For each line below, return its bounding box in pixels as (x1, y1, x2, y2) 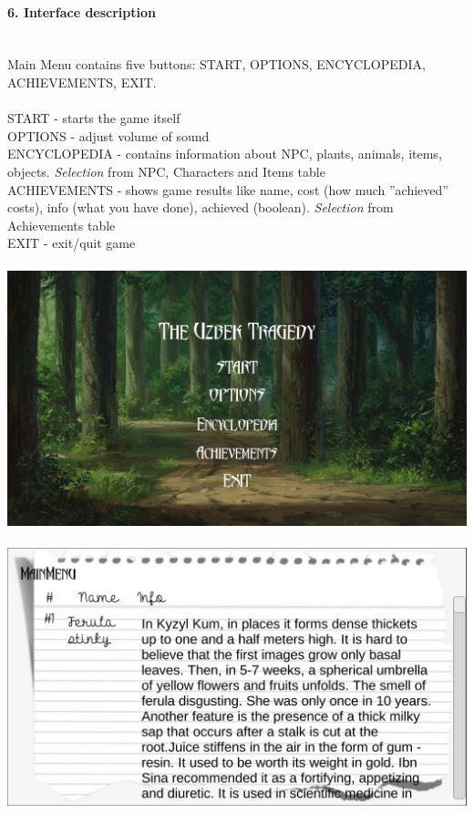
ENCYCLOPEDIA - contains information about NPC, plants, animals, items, (7, 144, 442, 163)
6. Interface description (7, 2, 156, 21)
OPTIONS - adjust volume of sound (7, 126, 210, 145)
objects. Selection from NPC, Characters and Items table (7, 161, 325, 180)
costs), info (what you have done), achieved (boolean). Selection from (7, 198, 394, 217)
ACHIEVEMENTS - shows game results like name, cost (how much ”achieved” (7, 180, 448, 199)
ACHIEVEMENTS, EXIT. (7, 72, 157, 91)
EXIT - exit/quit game (7, 233, 136, 252)
